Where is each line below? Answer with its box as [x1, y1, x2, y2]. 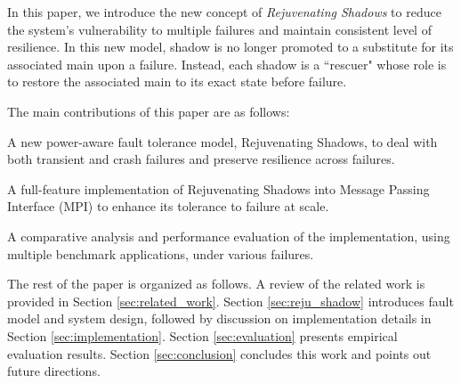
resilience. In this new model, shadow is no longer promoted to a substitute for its [7, 37, 454, 56]
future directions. [7, 362, 101, 380]
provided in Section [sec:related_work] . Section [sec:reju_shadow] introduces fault [7, 291, 454, 310]
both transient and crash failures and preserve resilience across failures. [7, 150, 395, 168]
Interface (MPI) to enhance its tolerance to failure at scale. [7, 197, 329, 216]
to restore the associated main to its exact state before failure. [7, 72, 347, 91]
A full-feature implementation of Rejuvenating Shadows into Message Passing [7, 179, 430, 198]
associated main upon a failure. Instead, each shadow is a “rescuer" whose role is [7, 54, 447, 73]
